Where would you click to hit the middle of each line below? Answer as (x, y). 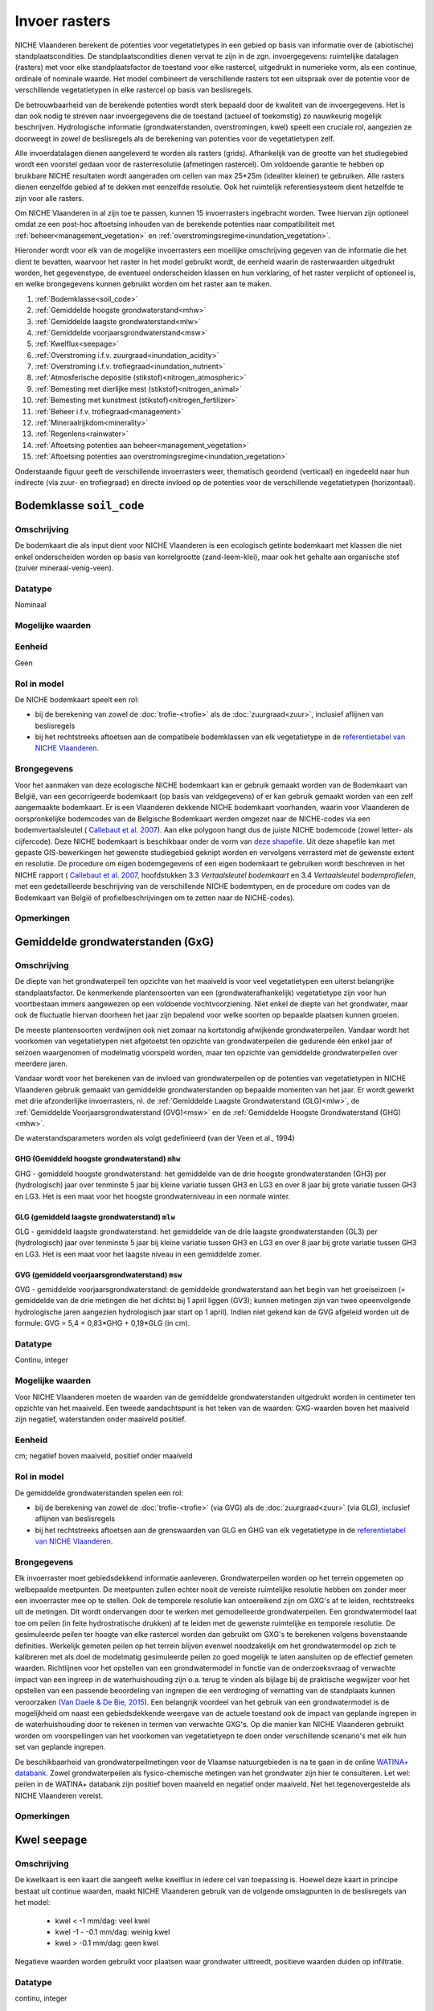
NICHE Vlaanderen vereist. (59, 1795)
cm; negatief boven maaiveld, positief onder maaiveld (104, 1456)
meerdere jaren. (41, 1063)
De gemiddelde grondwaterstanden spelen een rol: (99, 1493)
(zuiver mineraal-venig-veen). (64, 568)
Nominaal (31, 605)
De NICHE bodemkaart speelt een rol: (77, 699)
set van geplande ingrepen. (60, 1747)
